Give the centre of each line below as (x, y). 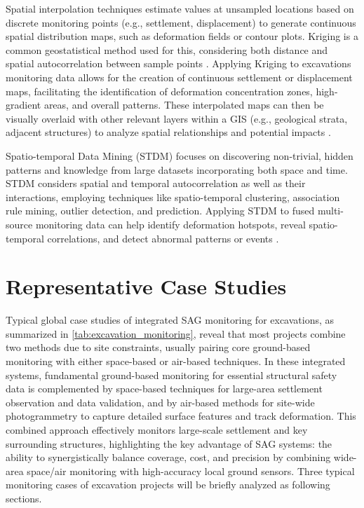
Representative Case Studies (146, 286)
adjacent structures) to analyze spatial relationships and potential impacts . (168, 132)
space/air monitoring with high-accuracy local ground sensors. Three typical (191, 471)
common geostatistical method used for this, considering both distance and (167, 49)
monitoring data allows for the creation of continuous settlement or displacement (179, 77)
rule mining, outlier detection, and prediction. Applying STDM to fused (160, 211)
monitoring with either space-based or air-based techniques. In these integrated (176, 361)
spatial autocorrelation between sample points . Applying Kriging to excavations (178, 63)
